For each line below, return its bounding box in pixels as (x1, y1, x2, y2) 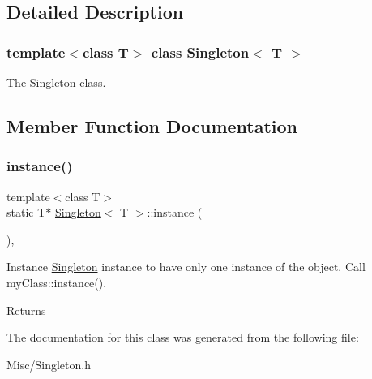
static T (6, 204, 46, 221)
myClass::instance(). (6, 273, 107, 291)
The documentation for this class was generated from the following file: (6, 329, 359, 346)
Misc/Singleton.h (6, 355, 91, 373)
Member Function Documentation (6, 113, 298, 138)
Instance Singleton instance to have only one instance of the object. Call (6, 258, 366, 275)
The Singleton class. (6, 74, 106, 90)
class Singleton (151, 41, 250, 62)
